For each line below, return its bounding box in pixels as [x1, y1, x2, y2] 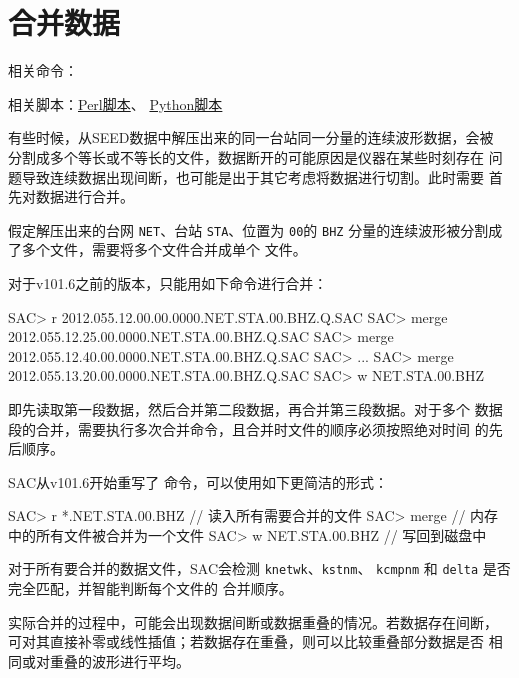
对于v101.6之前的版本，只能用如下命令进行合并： [8, 272, 328, 293]
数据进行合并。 [35, 186, 134, 207]
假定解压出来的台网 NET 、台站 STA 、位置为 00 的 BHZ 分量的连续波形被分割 [8, 219, 489, 240]
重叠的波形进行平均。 [49, 650, 190, 671]
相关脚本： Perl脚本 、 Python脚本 [8, 93, 223, 114]
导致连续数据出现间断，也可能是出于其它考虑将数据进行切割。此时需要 [21, 166, 484, 187]
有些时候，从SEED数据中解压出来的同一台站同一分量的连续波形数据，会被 [8, 127, 494, 148]
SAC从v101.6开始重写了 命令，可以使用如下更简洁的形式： [8, 471, 388, 492]
